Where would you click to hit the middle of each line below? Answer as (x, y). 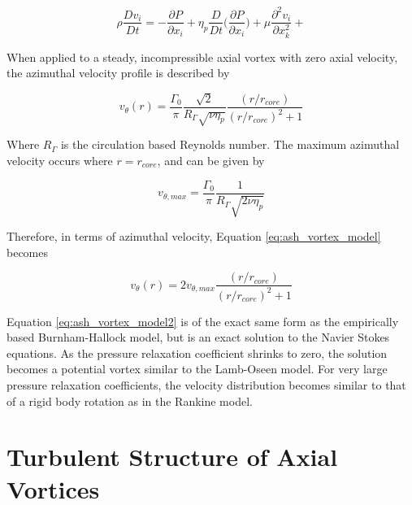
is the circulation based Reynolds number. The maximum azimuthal (230, 144)
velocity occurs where (60, 161)
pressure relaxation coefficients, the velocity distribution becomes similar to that (206, 385)
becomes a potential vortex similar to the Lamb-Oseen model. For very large (197, 369)
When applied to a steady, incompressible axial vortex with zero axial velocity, (202, 57)
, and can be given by (211, 161)
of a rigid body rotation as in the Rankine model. (130, 401)
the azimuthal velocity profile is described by (118, 73)
